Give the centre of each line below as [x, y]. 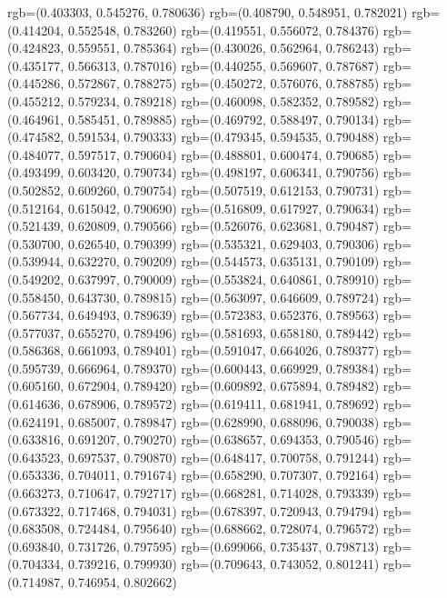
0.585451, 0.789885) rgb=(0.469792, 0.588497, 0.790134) [223, 119]
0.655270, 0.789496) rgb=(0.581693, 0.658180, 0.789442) [223, 332]
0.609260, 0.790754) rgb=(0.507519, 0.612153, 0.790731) [223, 189]
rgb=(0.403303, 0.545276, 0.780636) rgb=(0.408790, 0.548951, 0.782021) [208, 12]
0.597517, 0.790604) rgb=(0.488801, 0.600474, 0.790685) [223, 154]
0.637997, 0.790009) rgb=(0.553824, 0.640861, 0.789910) [223, 279]
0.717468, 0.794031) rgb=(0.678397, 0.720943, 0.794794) [223, 510]
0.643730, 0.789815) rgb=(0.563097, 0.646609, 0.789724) [223, 297]
